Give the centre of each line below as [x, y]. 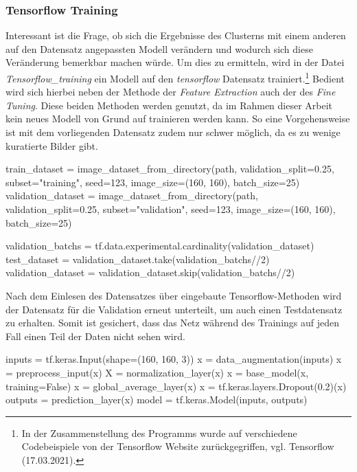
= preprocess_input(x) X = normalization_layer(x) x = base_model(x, [157, 372]
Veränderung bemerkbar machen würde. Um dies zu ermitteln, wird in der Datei [175, 62]
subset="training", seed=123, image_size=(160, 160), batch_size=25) [153, 182]
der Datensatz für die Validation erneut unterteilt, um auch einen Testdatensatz [174, 309]
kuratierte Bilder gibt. [52, 145]
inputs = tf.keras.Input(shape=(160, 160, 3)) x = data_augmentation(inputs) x [174, 359]
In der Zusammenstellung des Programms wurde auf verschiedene [159, 432]
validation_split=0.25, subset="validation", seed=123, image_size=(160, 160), [171, 209]
